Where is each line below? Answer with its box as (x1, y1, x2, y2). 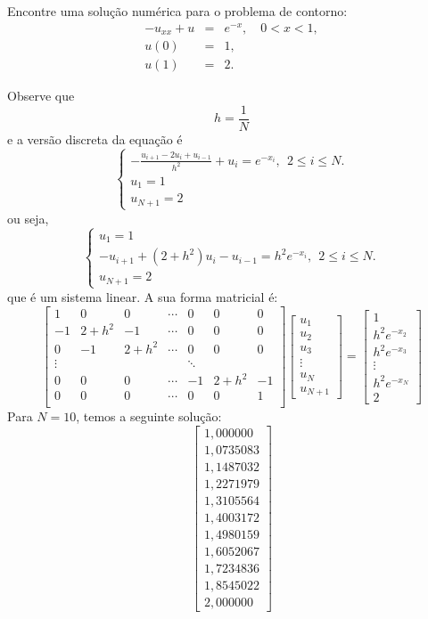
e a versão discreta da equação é (7, 129, 183, 148)
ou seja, (7, 208, 49, 227)
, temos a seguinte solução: (76, 407, 222, 426)
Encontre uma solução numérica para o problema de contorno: (7, 2, 348, 20)
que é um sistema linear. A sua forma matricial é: (7, 287, 278, 305)
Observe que (7, 86, 75, 105)
